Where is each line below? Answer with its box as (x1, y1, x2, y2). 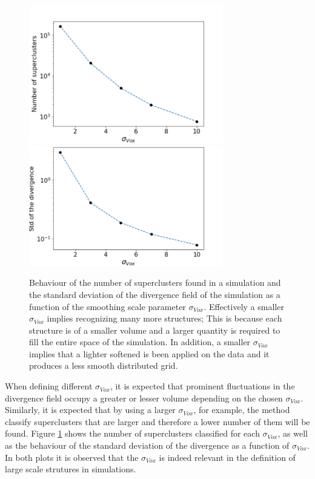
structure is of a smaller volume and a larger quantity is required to (29, 323, 280, 336)
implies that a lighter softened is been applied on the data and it (29, 347, 270, 360)
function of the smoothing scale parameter (29, 300, 186, 312)
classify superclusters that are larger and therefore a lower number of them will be (5, 415, 310, 428)
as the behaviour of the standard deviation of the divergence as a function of (5, 439, 290, 452)
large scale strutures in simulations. (5, 463, 136, 475)
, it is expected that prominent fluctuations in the (110, 380, 295, 392)
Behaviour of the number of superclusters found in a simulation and (29, 276, 281, 289)
